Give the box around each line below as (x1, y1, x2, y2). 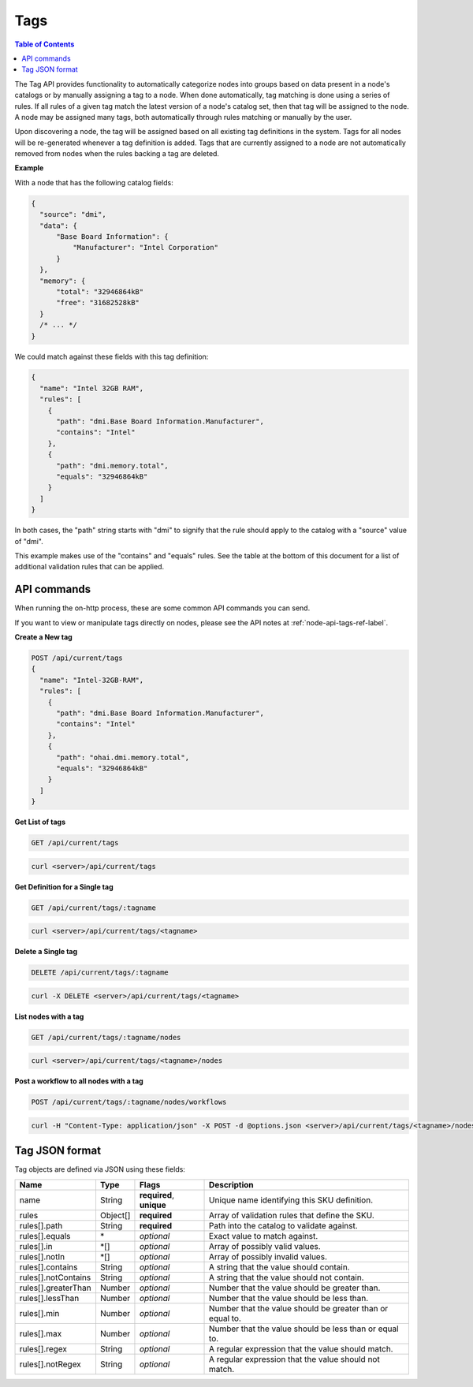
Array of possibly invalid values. (209, 1251, 327, 1262)
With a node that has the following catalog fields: (14, 177, 173, 187)
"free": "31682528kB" (56, 298, 140, 308)
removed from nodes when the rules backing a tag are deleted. (14, 149, 220, 158)
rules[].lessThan (19, 1292, 80, 1303)
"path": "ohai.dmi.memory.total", (56, 753, 189, 762)
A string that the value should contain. (209, 1262, 350, 1273)
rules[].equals (19, 1230, 71, 1241)
